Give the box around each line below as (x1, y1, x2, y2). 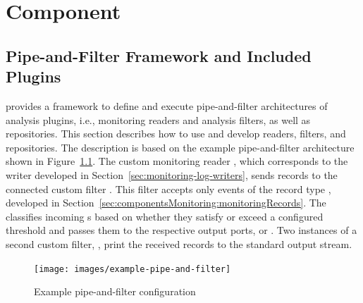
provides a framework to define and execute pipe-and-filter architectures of (6, 98, 328, 113)
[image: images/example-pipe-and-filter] (34, 264, 231, 274)
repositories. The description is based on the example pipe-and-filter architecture (6, 140, 355, 154)
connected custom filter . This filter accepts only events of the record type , (6, 181, 331, 196)
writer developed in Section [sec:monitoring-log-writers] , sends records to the (6, 167, 338, 182)
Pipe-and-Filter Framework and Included (6, 44, 312, 66)
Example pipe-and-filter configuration (34, 284, 196, 299)
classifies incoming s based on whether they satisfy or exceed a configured (6, 209, 324, 223)
